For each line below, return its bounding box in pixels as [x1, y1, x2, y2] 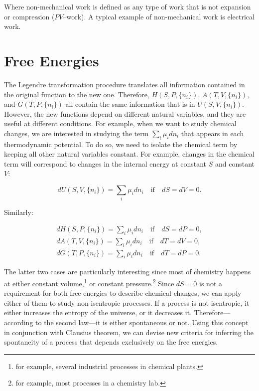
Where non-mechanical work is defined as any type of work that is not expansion [4, 1, 251, 11]
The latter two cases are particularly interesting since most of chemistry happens [4, 266, 251, 277]
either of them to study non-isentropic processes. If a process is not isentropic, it [4, 297, 250, 308]
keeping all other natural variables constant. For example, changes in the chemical [4, 149, 255, 159]
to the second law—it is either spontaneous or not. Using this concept [35, 317, 249, 328]
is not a [199, 278, 222, 288]
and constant [215, 158, 255, 169]
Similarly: [4, 207, 33, 217]
